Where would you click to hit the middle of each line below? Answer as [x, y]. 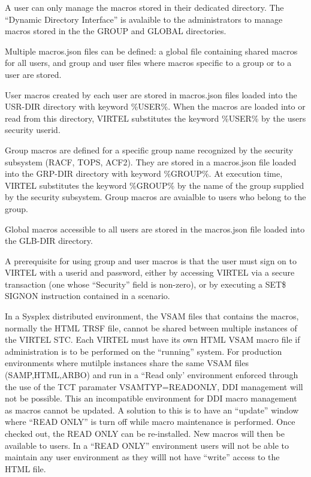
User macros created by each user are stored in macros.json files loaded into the [151, 94]
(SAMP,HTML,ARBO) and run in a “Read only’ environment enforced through [152, 375]
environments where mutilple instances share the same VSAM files [127, 363]
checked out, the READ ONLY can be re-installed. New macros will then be [145, 433]
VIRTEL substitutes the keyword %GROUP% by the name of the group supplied [155, 185]
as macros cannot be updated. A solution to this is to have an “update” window [152, 410]
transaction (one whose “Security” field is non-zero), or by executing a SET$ [146, 284]
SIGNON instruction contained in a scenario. [87, 296]
